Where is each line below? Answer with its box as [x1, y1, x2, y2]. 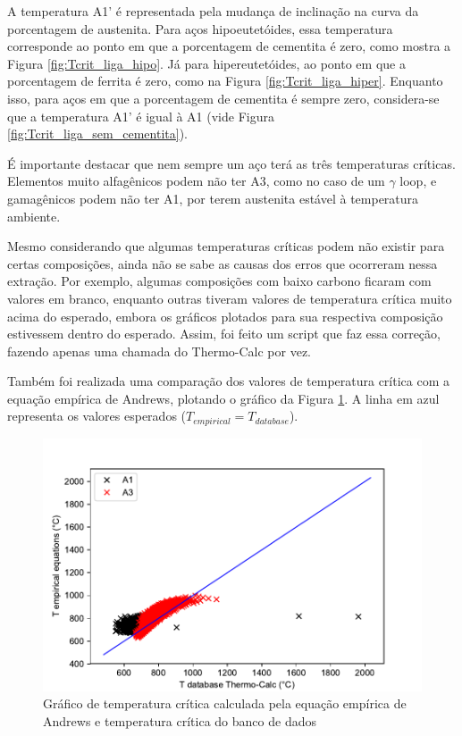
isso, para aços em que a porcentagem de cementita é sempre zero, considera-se [7, 88, 440, 107]
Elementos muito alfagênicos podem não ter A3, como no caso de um [7, 171, 385, 190]
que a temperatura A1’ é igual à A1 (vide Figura [7, 106, 274, 125]
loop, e [399, 171, 437, 190]
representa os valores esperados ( [7, 406, 187, 425]
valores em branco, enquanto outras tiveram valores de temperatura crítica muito [7, 289, 452, 307]
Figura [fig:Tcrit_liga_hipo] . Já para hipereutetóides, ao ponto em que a [7, 54, 406, 72]
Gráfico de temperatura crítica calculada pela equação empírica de [43, 694, 407, 713]
